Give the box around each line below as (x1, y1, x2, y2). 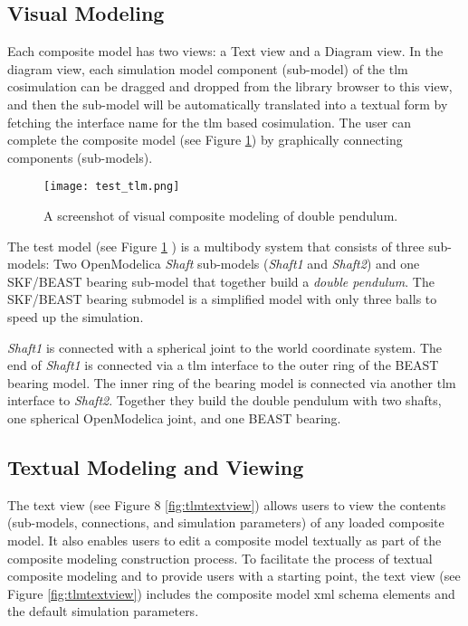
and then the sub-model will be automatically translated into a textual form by (7, 94, 448, 113)
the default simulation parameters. (7, 602, 199, 621)
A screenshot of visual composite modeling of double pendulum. (43, 206, 398, 225)
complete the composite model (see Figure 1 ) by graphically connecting (7, 130, 403, 149)
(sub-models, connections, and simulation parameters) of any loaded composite (7, 513, 444, 532)
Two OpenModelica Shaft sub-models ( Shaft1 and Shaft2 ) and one (53, 254, 420, 273)
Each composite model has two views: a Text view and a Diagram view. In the (7, 42, 444, 61)
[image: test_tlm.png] (43, 180, 180, 194)
